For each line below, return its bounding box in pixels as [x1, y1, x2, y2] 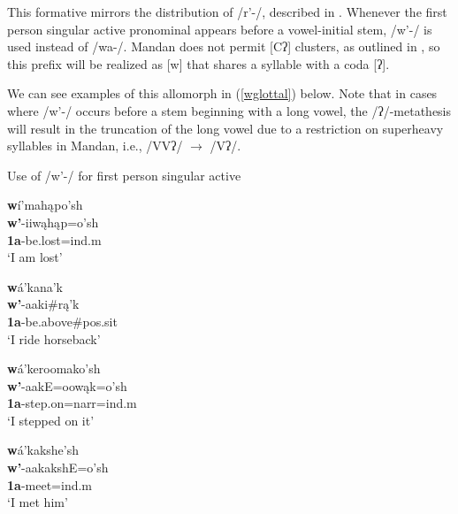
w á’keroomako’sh [7, 359, 101, 378]
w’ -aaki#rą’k [7, 295, 80, 313]
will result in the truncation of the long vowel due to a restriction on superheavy [7, 119, 444, 137]
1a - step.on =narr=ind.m [7, 394, 137, 412]
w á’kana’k [7, 277, 63, 295]
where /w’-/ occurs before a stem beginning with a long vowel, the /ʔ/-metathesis [7, 101, 452, 119]
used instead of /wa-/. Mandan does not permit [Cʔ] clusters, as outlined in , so [7, 37, 440, 56]
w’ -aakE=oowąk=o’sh [7, 376, 127, 395]
